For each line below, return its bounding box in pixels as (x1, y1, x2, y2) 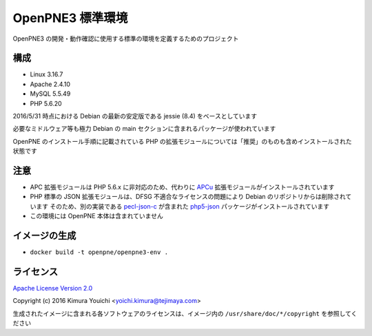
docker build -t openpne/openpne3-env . (30, 249, 169, 256)
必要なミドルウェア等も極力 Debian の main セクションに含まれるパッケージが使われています (12, 125, 276, 133)
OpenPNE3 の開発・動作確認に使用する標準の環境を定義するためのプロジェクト (12, 34, 239, 43)
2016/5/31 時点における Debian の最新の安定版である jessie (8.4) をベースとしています (12, 112, 258, 120)
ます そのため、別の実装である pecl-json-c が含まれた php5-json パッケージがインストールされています (35, 202, 330, 210)
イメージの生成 (12, 230, 76, 242)
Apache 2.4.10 (30, 80, 71, 88)
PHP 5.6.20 (30, 99, 62, 107)
